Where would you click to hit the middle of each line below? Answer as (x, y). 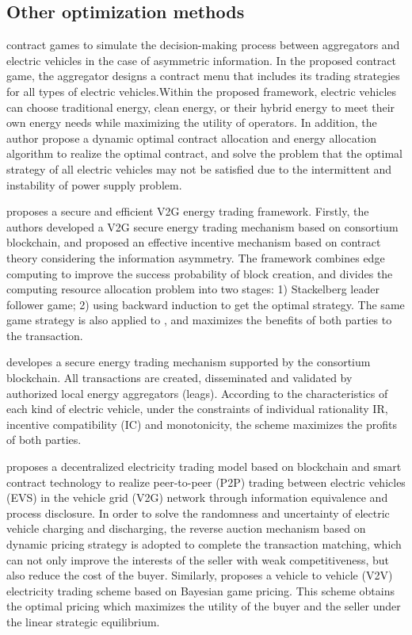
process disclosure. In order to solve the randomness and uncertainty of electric (198, 513)
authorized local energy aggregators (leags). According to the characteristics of (197, 393)
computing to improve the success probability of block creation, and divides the (200, 273)
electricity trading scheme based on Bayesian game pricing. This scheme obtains (200, 590)
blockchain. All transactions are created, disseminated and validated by (179, 378)
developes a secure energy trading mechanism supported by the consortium (189, 362)
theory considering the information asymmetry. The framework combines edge (196, 257)
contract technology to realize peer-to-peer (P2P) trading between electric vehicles (206, 482)
